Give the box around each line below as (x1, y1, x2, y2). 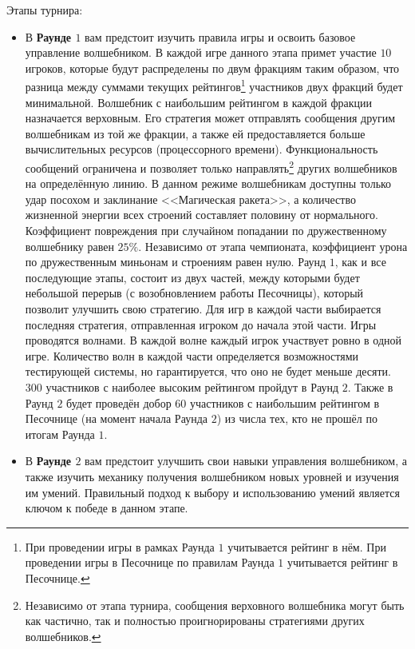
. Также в (347, 378, 393, 395)
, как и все (334, 253, 386, 270)
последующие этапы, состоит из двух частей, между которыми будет (25, 269, 360, 285)
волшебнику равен (25, 237, 114, 254)
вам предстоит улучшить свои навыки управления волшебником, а (85, 452, 407, 469)
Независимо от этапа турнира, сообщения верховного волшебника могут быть (25, 596, 405, 613)
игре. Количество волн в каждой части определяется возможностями (25, 347, 358, 364)
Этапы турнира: (6, 2, 83, 18)
